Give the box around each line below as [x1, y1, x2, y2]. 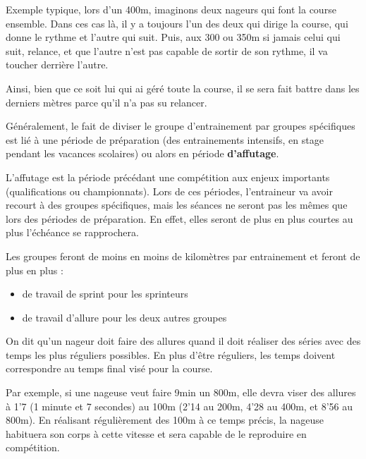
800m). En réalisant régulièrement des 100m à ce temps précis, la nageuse [6, 412, 324, 427]
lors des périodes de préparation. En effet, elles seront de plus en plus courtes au [6, 211, 353, 226]
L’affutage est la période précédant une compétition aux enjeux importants [6, 169, 330, 184]
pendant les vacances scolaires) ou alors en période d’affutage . [6, 146, 279, 161]
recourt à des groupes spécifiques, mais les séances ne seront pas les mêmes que [6, 197, 348, 212]
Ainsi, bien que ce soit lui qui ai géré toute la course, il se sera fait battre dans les [6, 80, 360, 95]
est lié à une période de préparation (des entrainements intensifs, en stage [6, 132, 324, 147]
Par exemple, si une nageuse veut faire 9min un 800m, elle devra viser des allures [6, 385, 356, 400]
